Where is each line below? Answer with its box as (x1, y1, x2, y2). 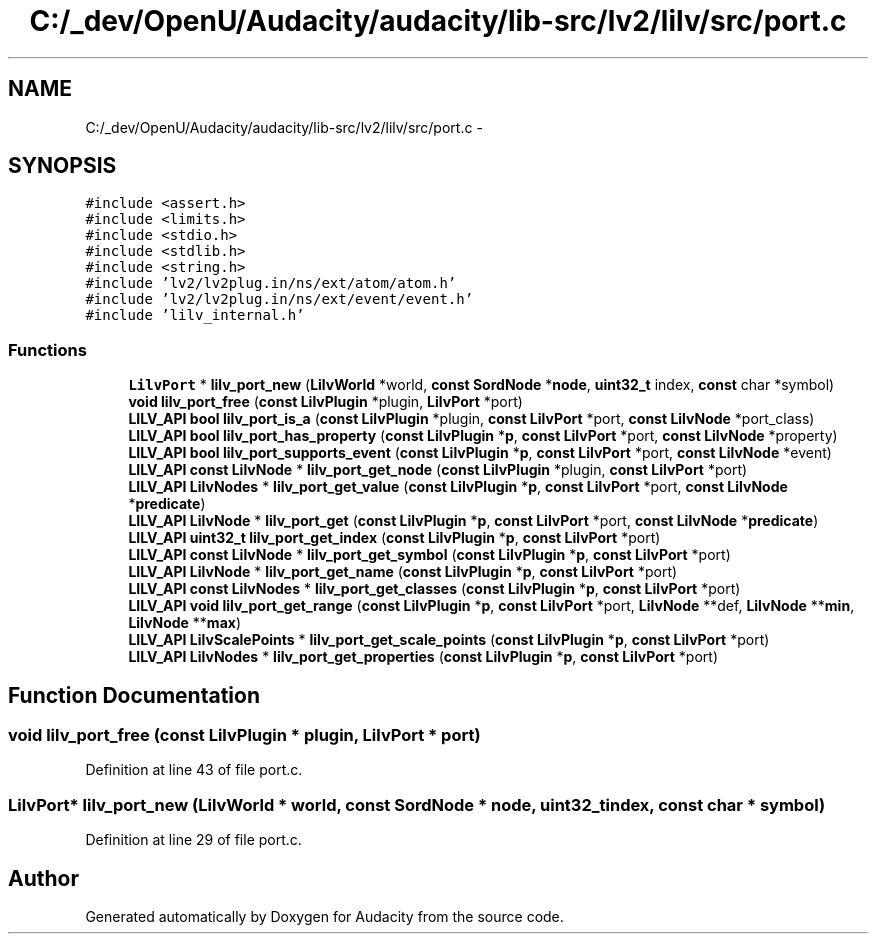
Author (8, 865, 79, 891)
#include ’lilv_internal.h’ (85, 307, 305, 324)
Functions (8, 339, 87, 360)
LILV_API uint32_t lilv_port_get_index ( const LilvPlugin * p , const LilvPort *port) (128, 529, 661, 547)
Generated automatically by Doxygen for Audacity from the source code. (85, 908, 564, 925)
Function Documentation (8, 682, 260, 708)
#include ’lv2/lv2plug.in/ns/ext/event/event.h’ (85, 291, 474, 308)
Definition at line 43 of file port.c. (85, 761, 303, 779)
